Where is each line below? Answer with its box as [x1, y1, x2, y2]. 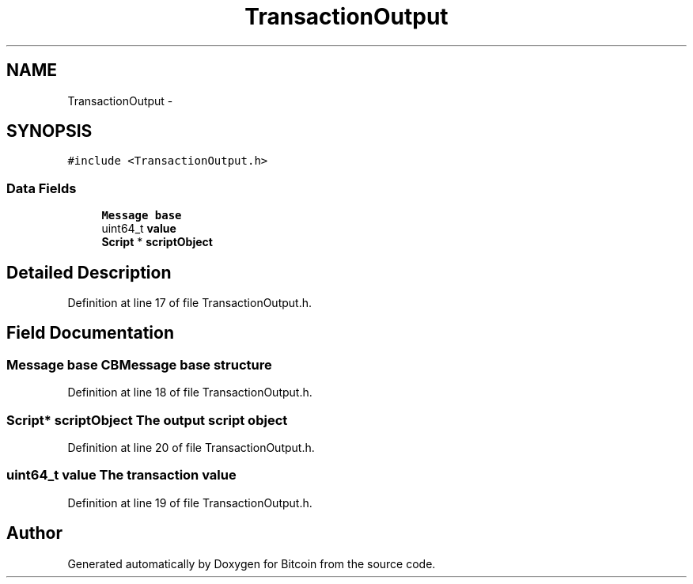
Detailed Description [6, 262, 172, 283]
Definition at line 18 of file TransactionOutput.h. [67, 385, 312, 400]
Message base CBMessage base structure [6, 356, 272, 373]
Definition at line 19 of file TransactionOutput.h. [67, 495, 312, 510]
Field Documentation [6, 323, 174, 343]
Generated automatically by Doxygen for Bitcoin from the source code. [67, 556, 436, 571]
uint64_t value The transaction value [6, 467, 237, 484]
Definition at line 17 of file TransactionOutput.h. [67, 296, 312, 310]
